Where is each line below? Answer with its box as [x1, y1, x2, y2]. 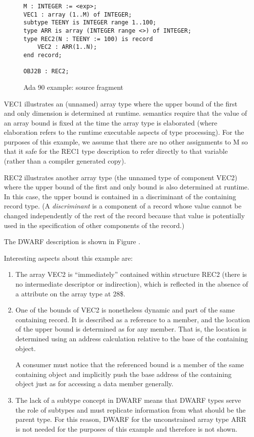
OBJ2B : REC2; [23, 68, 69, 75]
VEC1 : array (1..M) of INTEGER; [23, 11, 132, 18]
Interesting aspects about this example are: [4, 252, 133, 263]
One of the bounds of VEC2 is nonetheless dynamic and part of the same [15, 305, 235, 315]
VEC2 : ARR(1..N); [37, 43, 97, 51]
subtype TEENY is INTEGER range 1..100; [23, 19, 157, 26]
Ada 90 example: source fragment [23, 82, 124, 92]
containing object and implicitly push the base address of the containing [15, 369, 232, 379]
